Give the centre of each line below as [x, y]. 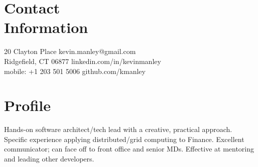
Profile [27, 105]
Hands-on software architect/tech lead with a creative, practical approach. [118, 129]
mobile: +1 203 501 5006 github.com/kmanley [75, 71]
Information [46, 27]
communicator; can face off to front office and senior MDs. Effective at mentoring [129, 149]
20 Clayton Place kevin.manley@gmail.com [70, 51]
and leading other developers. [49, 158]
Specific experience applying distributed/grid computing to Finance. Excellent [124, 139]
